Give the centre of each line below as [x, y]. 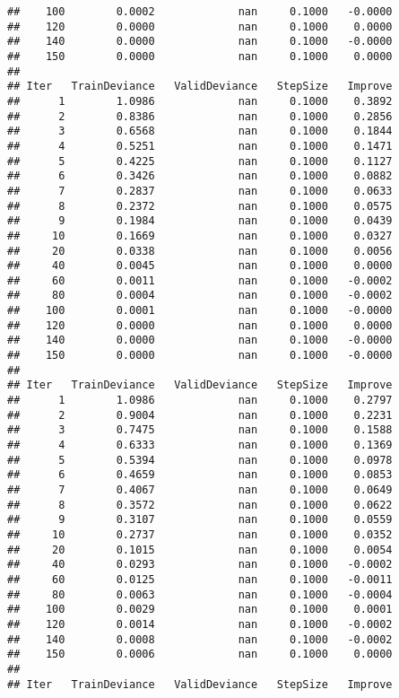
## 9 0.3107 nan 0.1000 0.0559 [200, 520]
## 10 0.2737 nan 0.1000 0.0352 [200, 534]
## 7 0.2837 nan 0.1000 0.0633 [200, 191]
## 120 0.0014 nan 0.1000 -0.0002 [200, 624]
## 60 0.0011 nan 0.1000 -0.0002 [200, 280]
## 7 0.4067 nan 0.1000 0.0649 [200, 490]
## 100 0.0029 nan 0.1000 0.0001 [200, 610]
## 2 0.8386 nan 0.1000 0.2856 [200, 116]
